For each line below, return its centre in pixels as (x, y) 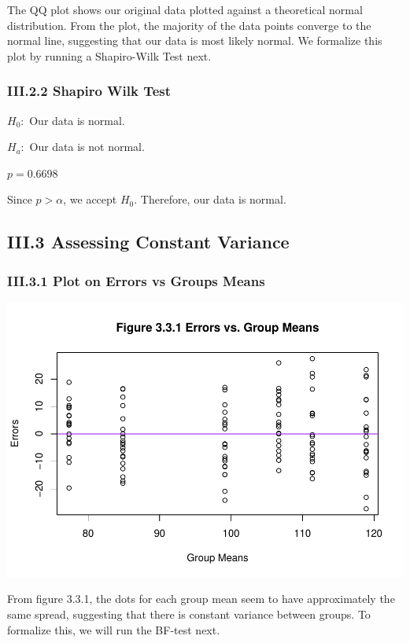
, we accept (90, 199)
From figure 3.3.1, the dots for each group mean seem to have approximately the (201, 599)
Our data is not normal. (87, 147)
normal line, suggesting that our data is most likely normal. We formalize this (195, 40)
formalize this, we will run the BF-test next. (114, 629)
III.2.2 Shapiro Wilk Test (89, 91)
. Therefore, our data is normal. (210, 199)
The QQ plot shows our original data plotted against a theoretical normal (185, 9)
